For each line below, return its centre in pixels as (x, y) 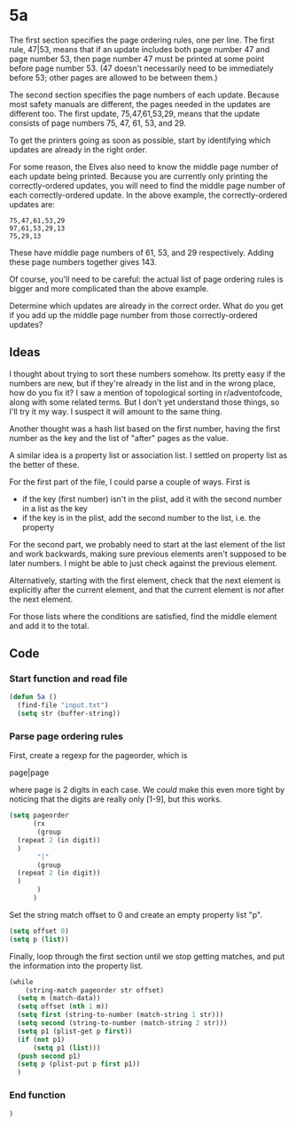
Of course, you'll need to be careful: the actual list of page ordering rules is (146, 279)
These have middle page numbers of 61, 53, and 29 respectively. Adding (142, 252)
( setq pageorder (39, 816)
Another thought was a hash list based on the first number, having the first (145, 428)
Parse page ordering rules (66, 736)
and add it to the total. (49, 625)
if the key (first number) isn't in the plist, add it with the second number (152, 499)
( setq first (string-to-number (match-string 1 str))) (121, 1015)
